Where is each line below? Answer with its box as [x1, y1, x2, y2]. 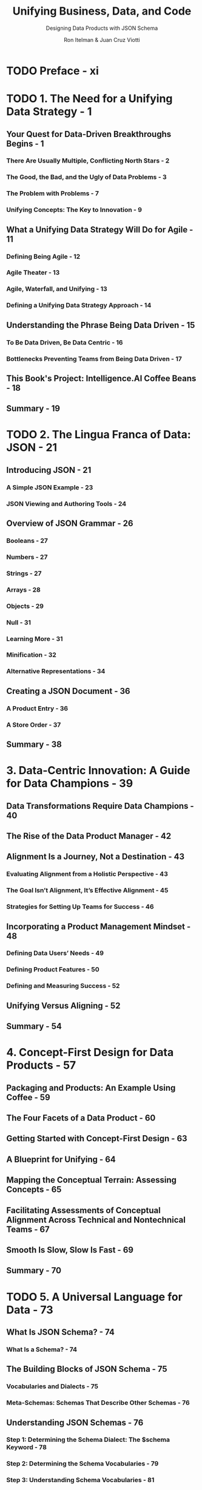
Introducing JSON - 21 [6, 464, 92, 475]
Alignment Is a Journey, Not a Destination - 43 [6, 852, 185, 862]
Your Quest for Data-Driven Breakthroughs [6, 129, 172, 139]
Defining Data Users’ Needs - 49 [6, 949, 104, 957]
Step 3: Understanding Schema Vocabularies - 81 [6, 1476, 155, 1485]
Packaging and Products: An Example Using [6, 1082, 176, 1093]
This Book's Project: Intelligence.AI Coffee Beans [6, 373, 197, 383]
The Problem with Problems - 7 [6, 189, 99, 198]
